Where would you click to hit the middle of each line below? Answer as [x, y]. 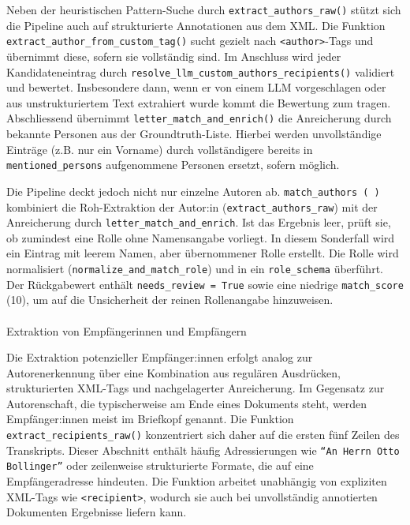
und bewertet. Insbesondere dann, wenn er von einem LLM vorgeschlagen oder [196, 87]
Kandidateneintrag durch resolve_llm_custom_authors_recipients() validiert [201, 71]
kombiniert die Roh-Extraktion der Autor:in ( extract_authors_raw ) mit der [192, 206]
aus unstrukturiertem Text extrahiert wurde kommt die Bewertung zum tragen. [199, 102]
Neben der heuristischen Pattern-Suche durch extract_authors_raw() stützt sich [204, 9]
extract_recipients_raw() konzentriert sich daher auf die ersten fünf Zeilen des [203, 435]
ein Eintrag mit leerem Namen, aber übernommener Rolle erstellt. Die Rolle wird [203, 253]
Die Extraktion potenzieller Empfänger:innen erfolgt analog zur [160, 357]
